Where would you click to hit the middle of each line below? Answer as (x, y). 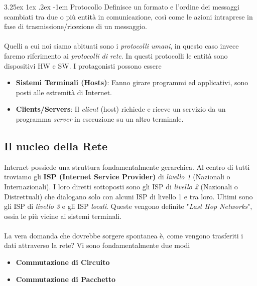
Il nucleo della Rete (56, 146)
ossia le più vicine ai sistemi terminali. (63, 216)
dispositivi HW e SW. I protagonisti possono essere (83, 65)
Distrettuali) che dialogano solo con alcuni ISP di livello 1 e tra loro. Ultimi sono (128, 196)
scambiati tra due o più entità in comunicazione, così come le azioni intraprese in (128, 16)
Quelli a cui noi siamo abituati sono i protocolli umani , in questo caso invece (121, 46)
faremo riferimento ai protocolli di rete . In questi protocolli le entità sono (116, 55)
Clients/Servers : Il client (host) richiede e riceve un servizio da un (121, 109)
